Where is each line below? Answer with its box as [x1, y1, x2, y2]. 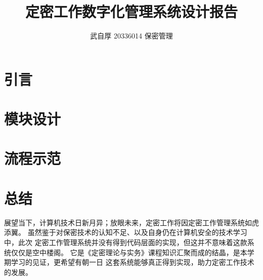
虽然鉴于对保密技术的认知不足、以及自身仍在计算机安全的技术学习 [27, 227, 247, 237]
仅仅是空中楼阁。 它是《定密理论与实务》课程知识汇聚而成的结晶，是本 [11, 247, 247, 257]
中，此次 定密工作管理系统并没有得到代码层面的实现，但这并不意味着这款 [4, 236, 247, 247]
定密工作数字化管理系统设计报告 [25, 1, 238, 22]
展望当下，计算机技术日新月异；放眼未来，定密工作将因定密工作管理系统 [4, 217, 245, 227]
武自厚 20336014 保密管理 [90, 30, 173, 41]
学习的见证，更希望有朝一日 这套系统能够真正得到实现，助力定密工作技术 [11, 257, 254, 267]
